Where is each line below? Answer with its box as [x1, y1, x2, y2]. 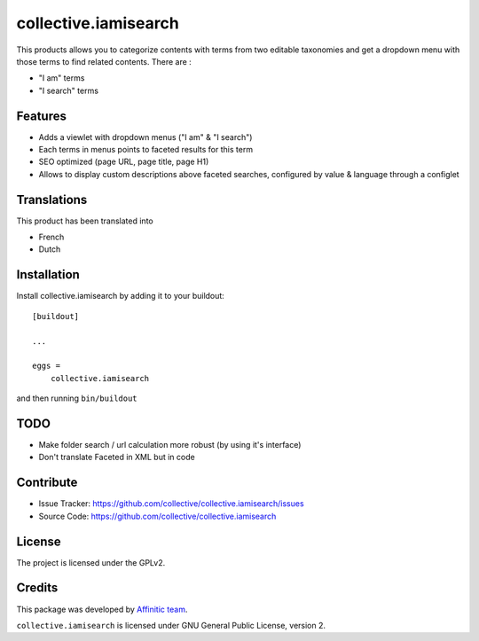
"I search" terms [38, 85, 99, 96]
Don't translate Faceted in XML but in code [38, 452, 195, 463]
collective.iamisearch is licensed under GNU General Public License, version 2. [16, 620, 326, 630]
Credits [16, 581, 59, 596]
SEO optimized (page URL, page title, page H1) [38, 156, 209, 168]
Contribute [16, 475, 78, 490]
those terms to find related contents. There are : [16, 56, 192, 66]
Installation [16, 267, 80, 283]
